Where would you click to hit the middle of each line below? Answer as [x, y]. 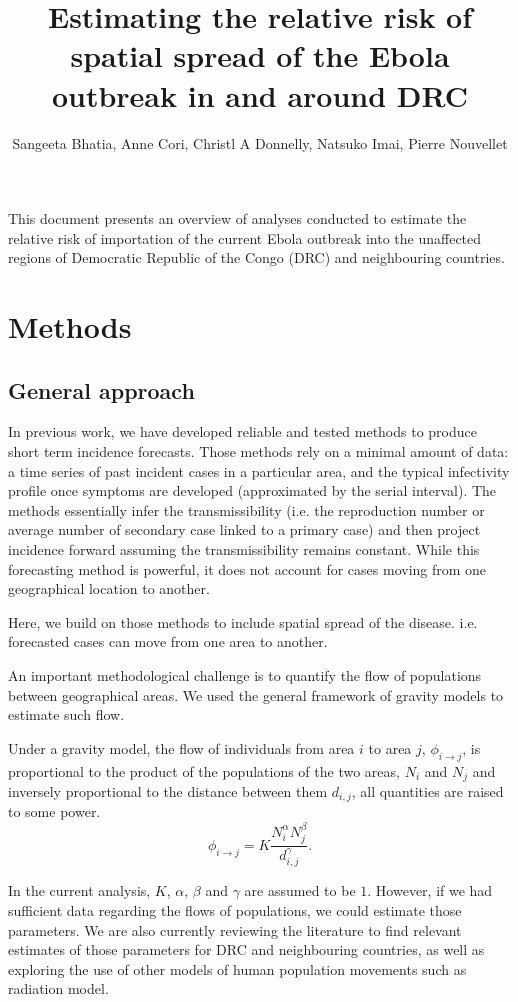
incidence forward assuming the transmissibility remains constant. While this [244, 549]
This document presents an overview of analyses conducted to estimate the [237, 218]
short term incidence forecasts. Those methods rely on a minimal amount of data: [258, 451]
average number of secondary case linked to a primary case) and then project [244, 529]
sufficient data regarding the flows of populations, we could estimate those [235, 910]
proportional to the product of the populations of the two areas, [204, 770]
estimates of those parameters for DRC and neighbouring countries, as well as [246, 949]
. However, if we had [430, 890]
